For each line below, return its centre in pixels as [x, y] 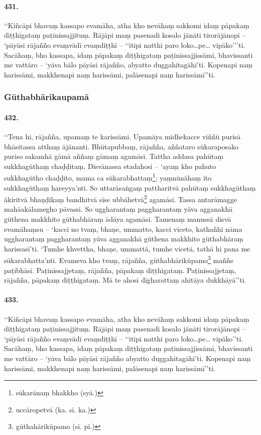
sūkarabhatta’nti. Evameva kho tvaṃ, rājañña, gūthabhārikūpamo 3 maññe [119, 259]
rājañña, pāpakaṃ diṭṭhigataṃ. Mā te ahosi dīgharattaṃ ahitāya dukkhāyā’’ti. [125, 280]
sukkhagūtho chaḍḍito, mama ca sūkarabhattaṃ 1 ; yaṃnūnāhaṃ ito [108, 177]
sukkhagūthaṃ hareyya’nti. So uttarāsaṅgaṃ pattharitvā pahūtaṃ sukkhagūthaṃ [130, 187]
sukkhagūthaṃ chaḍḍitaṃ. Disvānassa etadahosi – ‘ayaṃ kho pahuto [110, 166]
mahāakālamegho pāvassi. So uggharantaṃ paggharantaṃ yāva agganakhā [118, 209]
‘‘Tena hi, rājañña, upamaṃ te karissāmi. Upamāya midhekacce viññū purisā [122, 136]
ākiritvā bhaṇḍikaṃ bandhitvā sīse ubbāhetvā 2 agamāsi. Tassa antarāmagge [121, 198]
